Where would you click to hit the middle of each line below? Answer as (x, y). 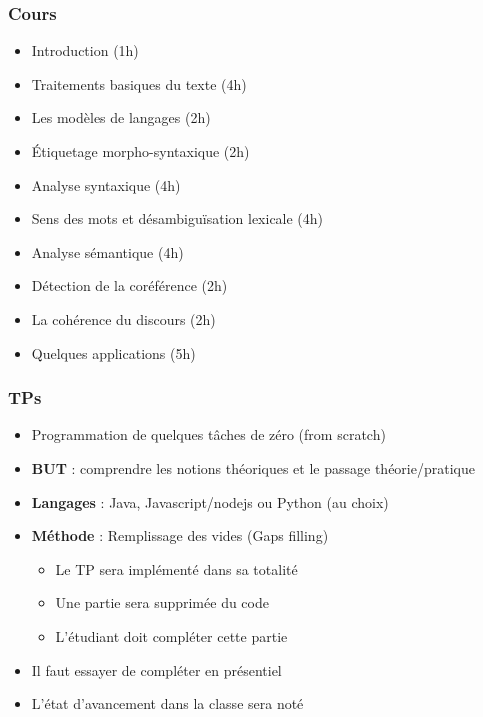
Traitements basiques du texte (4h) (139, 83)
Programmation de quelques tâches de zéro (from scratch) (208, 434)
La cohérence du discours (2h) (123, 318)
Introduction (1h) (85, 50)
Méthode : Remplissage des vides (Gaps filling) (180, 535)
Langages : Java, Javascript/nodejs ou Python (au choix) (210, 501)
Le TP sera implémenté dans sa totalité (176, 568)
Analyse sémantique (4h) (107, 251)
